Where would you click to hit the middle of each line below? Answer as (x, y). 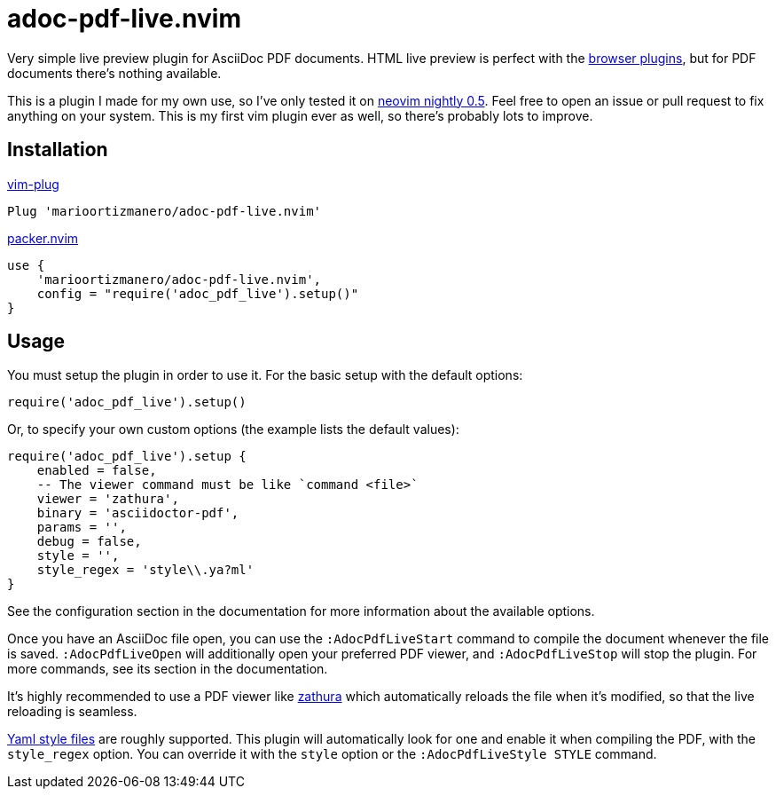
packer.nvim (43, 238)
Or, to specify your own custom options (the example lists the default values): (233, 430)
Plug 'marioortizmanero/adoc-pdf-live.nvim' (165, 211)
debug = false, (89, 542)
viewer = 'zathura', (108, 499)
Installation (58, 150)
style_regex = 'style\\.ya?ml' (145, 570)
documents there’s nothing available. (114, 73)
